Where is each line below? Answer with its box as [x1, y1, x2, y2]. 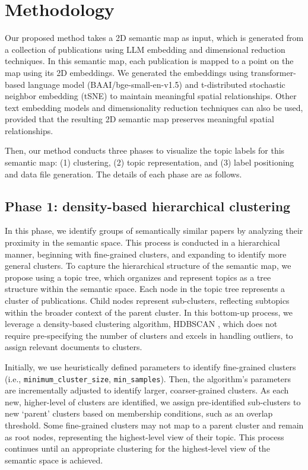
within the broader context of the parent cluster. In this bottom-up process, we [5, 306, 293, 318]
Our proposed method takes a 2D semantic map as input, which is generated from [5, 31, 304, 44]
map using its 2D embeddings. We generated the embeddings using [5, 66, 249, 78]
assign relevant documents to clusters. [5, 341, 142, 353]
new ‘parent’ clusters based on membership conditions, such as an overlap [5, 407, 273, 420]
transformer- [250, 66, 296, 78]
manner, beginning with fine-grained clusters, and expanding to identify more [5, 247, 287, 260]
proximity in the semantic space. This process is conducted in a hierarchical [5, 236, 280, 249]
